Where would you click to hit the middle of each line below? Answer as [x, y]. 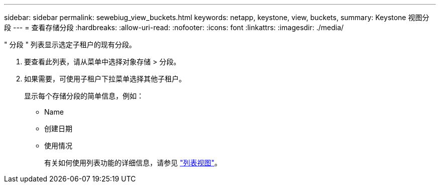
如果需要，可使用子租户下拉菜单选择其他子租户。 [105, 79]
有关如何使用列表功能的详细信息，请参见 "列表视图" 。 [133, 163]
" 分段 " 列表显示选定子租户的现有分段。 [70, 44]
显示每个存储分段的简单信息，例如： [84, 96]
